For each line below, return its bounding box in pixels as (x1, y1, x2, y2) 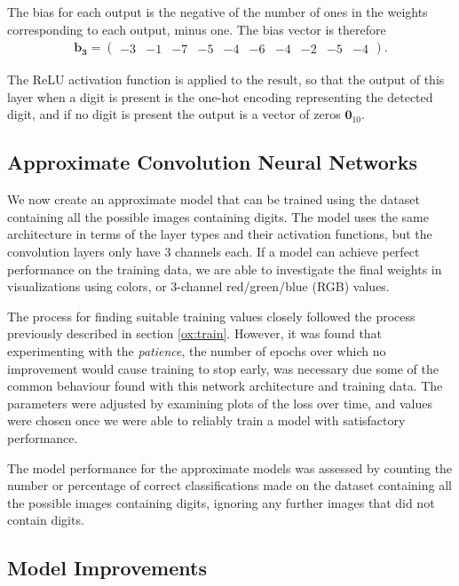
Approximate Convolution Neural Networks (7, 148, 417, 176)
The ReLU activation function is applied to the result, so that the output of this (7, 70, 445, 89)
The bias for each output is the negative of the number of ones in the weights (7, 3, 428, 20)
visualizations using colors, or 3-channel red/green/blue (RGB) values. (7, 277, 390, 296)
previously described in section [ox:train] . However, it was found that (7, 324, 383, 343)
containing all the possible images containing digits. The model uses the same (7, 207, 429, 226)
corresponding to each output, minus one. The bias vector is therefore (7, 20, 386, 38)
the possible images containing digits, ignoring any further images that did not (7, 493, 435, 511)
